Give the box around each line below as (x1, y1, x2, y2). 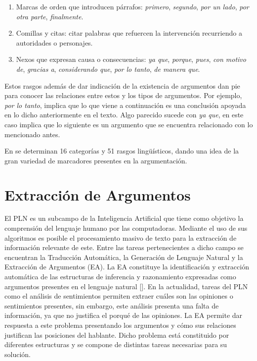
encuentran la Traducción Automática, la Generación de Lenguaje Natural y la (4, 252, 243, 262)
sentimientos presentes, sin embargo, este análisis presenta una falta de (4, 300, 219, 310)
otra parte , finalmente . (16, 11, 84, 21)
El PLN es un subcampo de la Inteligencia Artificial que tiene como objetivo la (4, 213, 244, 223)
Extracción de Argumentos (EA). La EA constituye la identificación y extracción (4, 261, 249, 272)
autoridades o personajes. (16, 37, 93, 48)
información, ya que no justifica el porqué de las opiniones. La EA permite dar (4, 310, 243, 320)
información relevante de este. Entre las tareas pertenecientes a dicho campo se (4, 242, 244, 253)
